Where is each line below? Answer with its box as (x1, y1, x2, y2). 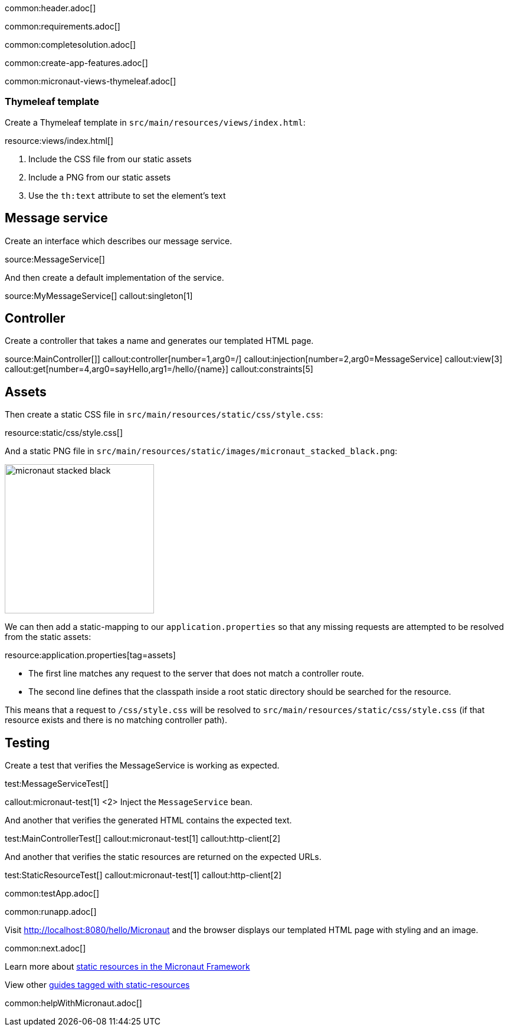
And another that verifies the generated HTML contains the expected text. (5, 815, 292, 826)
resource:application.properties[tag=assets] (5, 650, 176, 661)
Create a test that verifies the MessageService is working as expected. (5, 760, 280, 771)
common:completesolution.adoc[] (5, 40, 136, 50)
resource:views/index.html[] (5, 135, 114, 146)
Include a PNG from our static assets (28, 172, 171, 182)
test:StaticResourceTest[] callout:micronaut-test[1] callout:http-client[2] (5, 870, 282, 881)
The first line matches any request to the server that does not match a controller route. (28, 668, 364, 679)
